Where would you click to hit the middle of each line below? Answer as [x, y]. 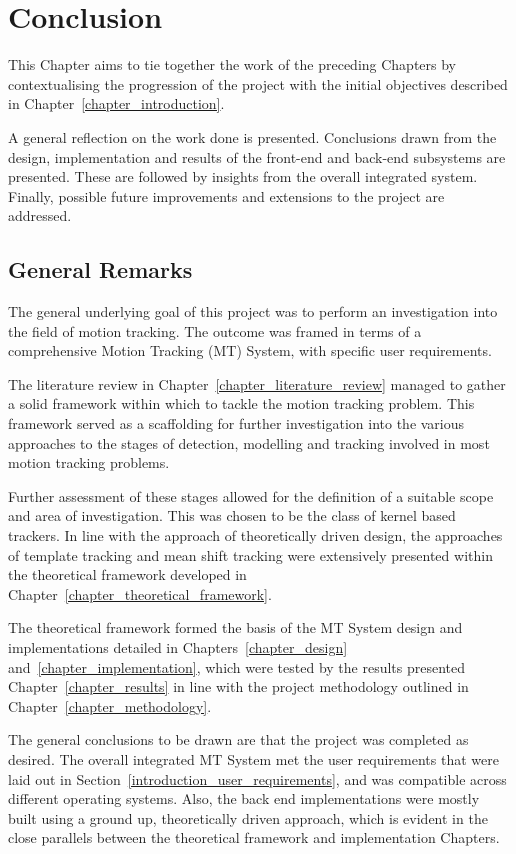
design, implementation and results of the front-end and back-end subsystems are [257, 156]
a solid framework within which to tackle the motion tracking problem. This [241, 403]
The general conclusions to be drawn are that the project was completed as [238, 739]
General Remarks [100, 269]
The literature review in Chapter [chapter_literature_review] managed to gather [257, 383]
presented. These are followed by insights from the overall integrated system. [243, 176]
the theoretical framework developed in [127, 574]
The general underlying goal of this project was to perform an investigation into [253, 311]
